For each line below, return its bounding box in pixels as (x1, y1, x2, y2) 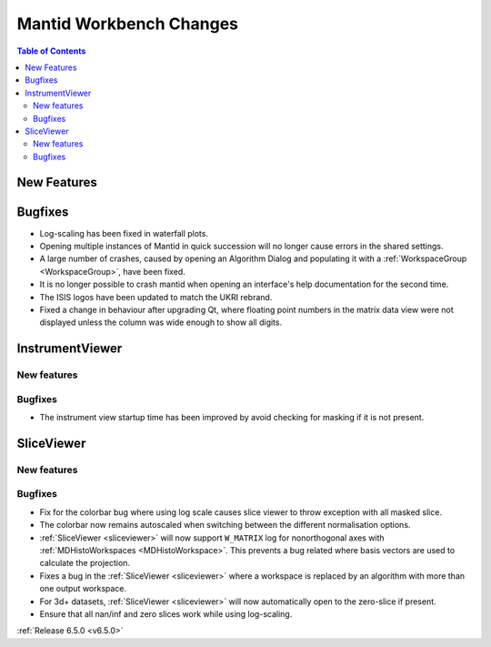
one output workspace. (39, 583, 127, 594)
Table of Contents (16, 45, 86, 56)
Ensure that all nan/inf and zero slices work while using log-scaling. (39, 608, 293, 619)
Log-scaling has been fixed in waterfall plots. (39, 227, 209, 238)
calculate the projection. (39, 558, 131, 569)
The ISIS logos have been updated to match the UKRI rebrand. (39, 291, 273, 302)
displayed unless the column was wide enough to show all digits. (39, 317, 282, 328)
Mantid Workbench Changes (16, 14, 238, 34)
